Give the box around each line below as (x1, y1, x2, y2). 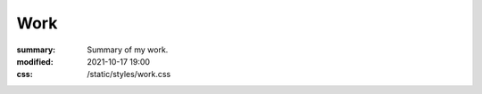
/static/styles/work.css (87, 69, 171, 80)
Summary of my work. (87, 44, 169, 55)
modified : (16, 56, 54, 67)
